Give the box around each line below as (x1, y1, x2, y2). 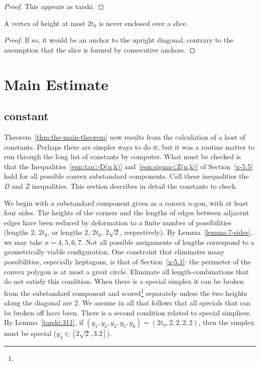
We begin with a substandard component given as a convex (4, 197, 186, 208)
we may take (4, 236, 42, 247)
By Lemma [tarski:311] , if (4, 317, 83, 327)
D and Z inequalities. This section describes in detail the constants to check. (4, 180, 237, 191)
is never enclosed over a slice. (98, 18, 188, 28)
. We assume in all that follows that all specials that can (77, 297, 251, 308)
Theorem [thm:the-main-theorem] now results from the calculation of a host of (4, 131, 245, 142)
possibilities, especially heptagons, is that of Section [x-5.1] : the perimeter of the (4, 256, 251, 267)
